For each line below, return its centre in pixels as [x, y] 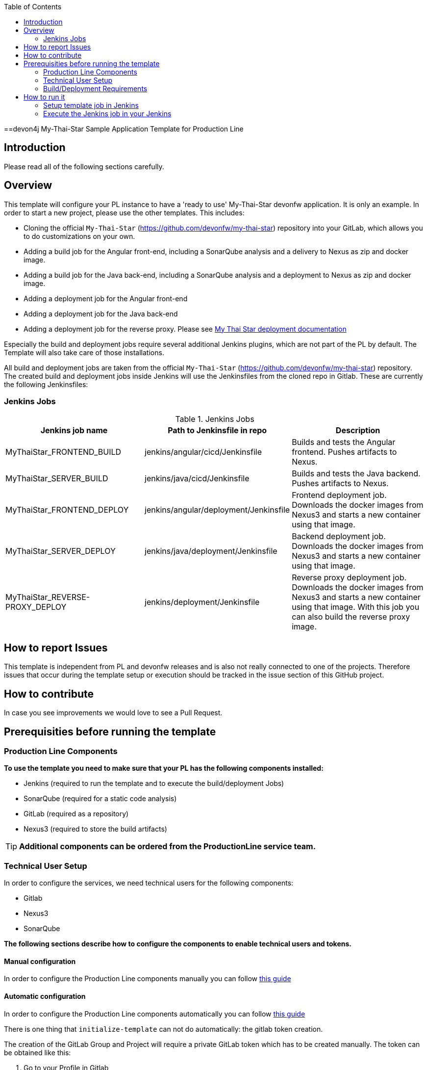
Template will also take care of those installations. [84, 352]
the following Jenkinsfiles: [46, 384]
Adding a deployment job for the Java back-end [101, 313]
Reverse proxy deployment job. [349, 578]
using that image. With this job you [356, 607]
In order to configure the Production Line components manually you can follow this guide [148, 979]
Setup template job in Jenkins [91, 105]
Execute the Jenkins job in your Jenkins [107, 114]
